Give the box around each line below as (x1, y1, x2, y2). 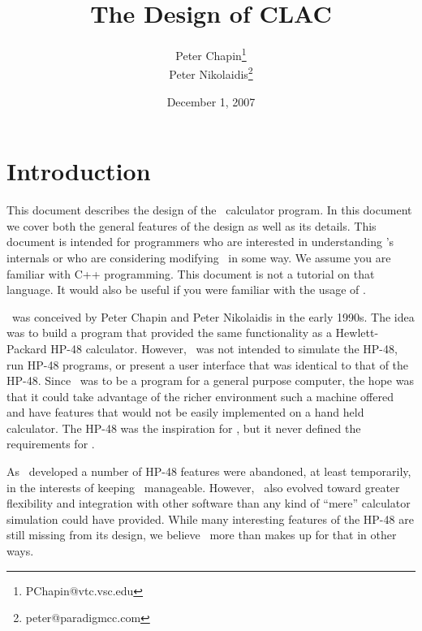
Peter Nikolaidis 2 (169, 63, 253, 83)
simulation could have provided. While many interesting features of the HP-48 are (6, 510, 414, 527)
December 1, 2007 (166, 93, 256, 110)
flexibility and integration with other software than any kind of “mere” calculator (6, 495, 411, 512)
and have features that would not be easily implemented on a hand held (6, 404, 364, 421)
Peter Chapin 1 (175, 45, 247, 63)
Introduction (6, 154, 151, 188)
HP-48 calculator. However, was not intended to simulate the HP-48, (50, 339, 398, 357)
